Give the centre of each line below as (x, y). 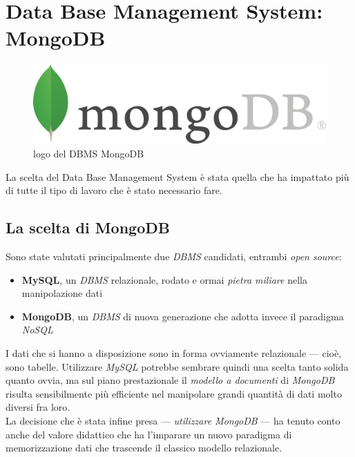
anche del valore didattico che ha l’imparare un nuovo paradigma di (149, 434)
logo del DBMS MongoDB (89, 154)
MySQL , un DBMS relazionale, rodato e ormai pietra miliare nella (164, 279)
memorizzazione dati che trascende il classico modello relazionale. (144, 448)
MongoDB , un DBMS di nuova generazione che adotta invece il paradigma (183, 316)
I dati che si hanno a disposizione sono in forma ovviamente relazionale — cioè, (174, 352)
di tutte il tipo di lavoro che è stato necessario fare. (114, 190)
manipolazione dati (62, 293)
